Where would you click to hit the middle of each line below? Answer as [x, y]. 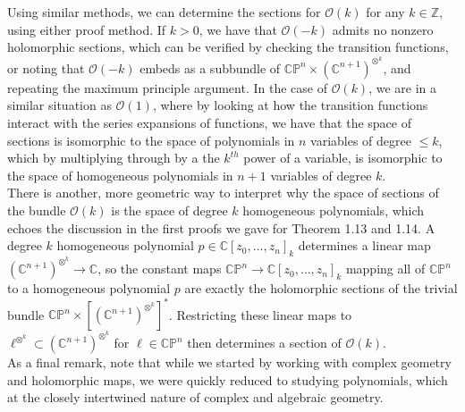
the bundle [37, 210]
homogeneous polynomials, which [334, 210]
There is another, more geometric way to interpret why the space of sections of [223, 193]
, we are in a [403, 87]
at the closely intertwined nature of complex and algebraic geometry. [195, 397]
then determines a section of [264, 343]
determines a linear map [364, 245]
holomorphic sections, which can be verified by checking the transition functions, [228, 47]
